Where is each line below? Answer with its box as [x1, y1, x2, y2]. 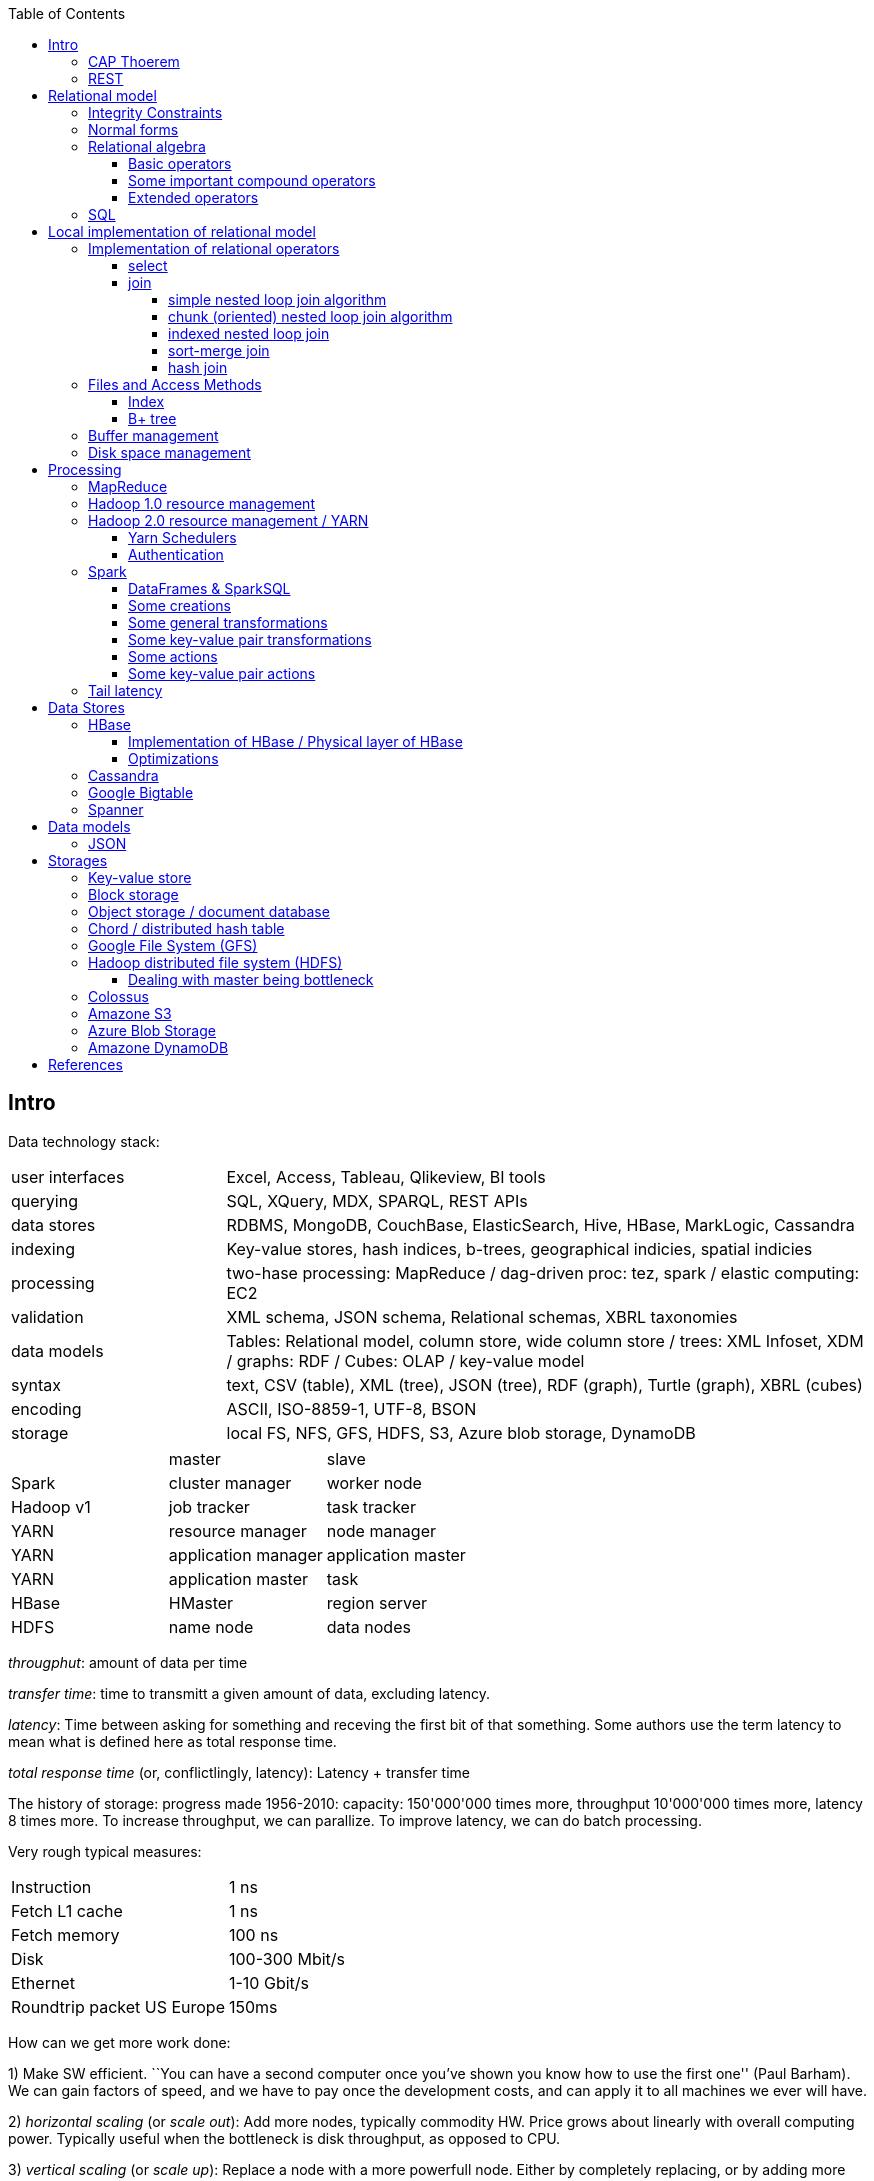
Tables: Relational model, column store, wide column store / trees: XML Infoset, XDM [226, 1330, 864, 1351]
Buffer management [88, 427, 219, 444]
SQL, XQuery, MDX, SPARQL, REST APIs [226, 1190, 528, 1211]
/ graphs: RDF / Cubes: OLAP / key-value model [226, 1350, 585, 1371]
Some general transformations [128, 614, 328, 631]
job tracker [168, 1496, 250, 1517]
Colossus [88, 988, 149, 1005]
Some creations [128, 597, 231, 614]
